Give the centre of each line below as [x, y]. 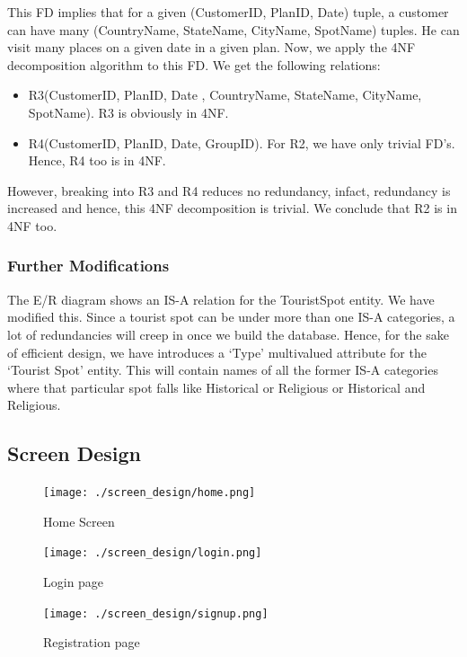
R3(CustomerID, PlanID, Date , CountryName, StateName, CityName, [225, 95]
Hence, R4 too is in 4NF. [97, 160]
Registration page [92, 642]
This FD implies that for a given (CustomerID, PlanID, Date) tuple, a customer [228, 12]
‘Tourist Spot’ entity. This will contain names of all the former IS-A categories [223, 370]
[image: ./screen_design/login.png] [153, 553]
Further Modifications [88, 266]
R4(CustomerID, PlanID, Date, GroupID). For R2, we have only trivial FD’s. [242, 142]
